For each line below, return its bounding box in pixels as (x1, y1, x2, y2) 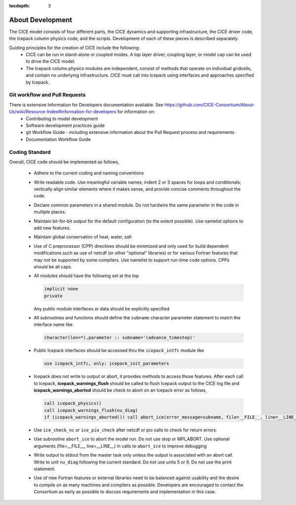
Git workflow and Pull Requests (9, 91, 86, 98)
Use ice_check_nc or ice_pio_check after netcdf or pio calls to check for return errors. (34, 427, 217, 433)
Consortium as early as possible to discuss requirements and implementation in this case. (34, 489, 217, 495)
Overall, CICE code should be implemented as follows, (9, 158, 119, 165)
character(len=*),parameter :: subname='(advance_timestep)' (44, 335, 195, 341)
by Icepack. (26, 79, 50, 85)
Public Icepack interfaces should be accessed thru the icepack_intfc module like (34, 348, 204, 353)
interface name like (34, 321, 73, 328)
